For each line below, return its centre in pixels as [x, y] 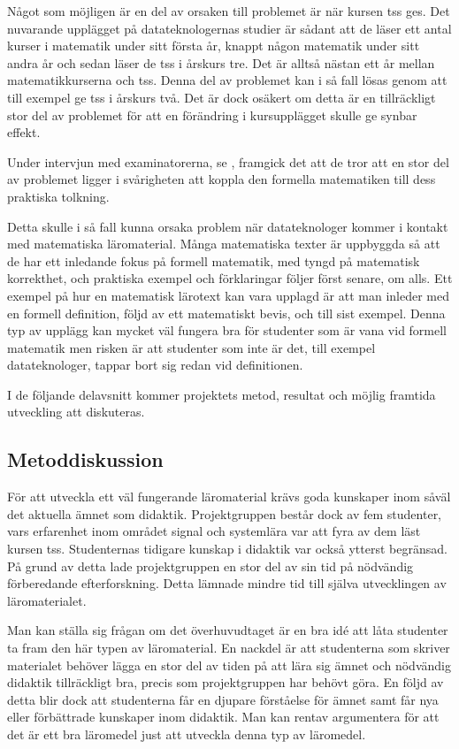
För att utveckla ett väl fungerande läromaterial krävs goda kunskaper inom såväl [229, 497]
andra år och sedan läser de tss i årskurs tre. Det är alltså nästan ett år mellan [221, 62]
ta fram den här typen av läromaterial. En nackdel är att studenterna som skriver [229, 648]
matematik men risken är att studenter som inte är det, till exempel [191, 347]
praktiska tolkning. [58, 196]
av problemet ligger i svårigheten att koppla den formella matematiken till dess [222, 179]
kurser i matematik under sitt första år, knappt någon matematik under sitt [214, 46]
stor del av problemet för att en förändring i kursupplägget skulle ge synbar [212, 115]
